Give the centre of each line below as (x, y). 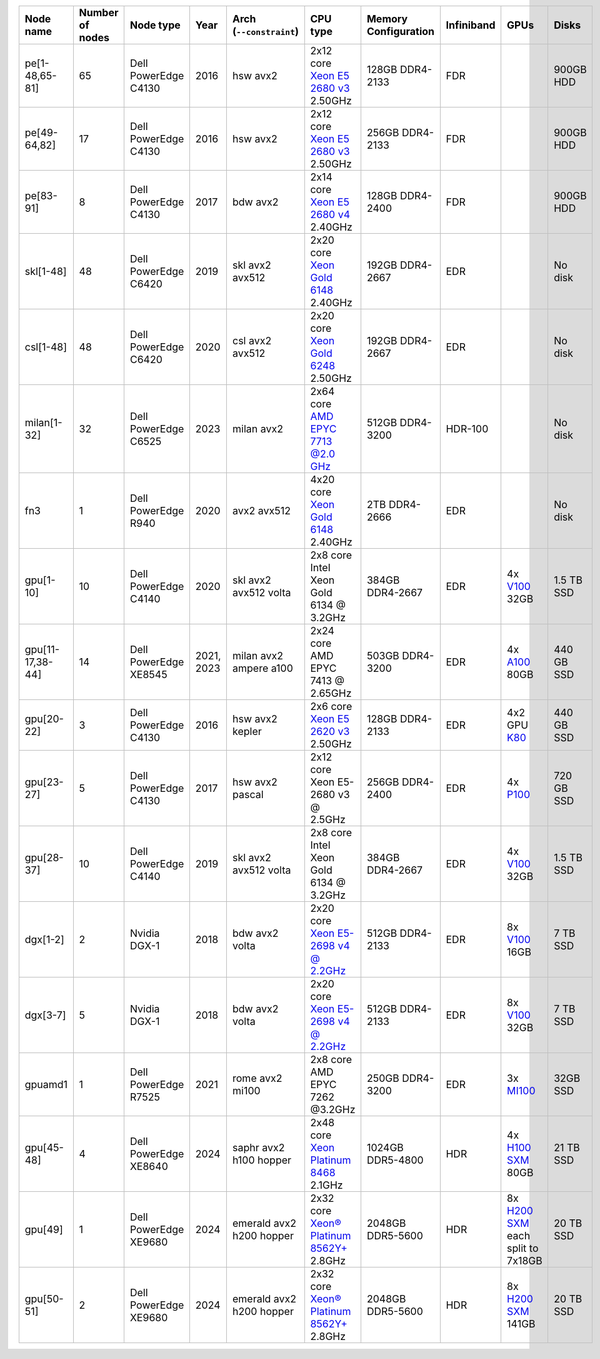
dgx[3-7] (45, 1015)
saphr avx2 (258, 1147)
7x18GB (524, 1260)
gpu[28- (44, 857)
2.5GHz (328, 819)
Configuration (400, 31)
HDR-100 (467, 428)
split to (522, 1248)
